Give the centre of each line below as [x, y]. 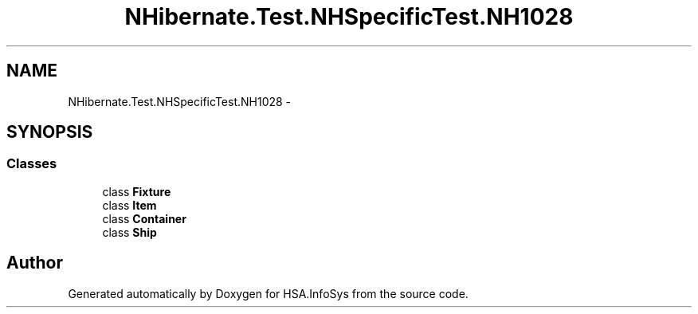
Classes [32, 164]
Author [35, 263]
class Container [144, 218]
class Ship [129, 232]
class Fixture [137, 191]
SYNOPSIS [50, 132]
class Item [129, 205]
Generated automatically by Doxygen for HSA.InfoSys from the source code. [268, 293]
